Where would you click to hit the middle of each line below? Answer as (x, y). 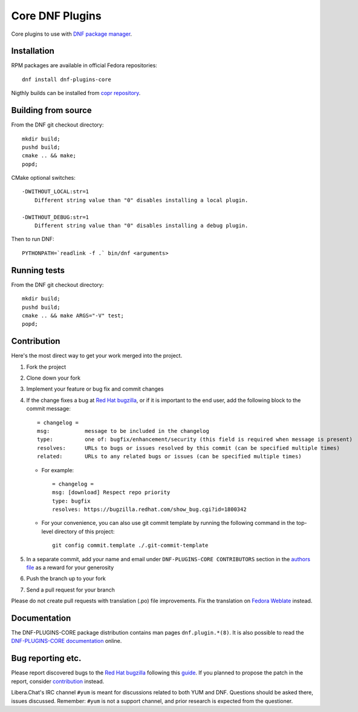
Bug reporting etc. (46, 658)
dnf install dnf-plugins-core (67, 79)
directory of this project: (85, 531)
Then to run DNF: (33, 239)
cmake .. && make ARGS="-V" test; (73, 315)
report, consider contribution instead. (58, 681)
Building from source (51, 110)
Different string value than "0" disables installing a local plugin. (141, 200)
